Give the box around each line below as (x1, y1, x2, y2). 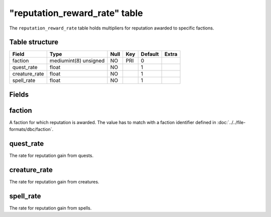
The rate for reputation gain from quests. (9, 152, 94, 158)
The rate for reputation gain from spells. (9, 205, 92, 211)
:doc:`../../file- (217, 119, 246, 125)
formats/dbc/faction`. (9, 126, 54, 132)
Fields (9, 90, 29, 98)
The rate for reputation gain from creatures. (9, 179, 100, 185)
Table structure (9, 38, 59, 46)
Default (141, 50, 159, 57)
